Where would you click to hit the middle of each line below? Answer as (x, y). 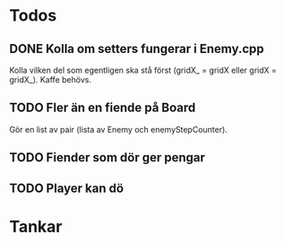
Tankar (36, 226)
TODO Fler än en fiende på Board (103, 108)
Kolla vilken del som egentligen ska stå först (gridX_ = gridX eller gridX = (143, 70)
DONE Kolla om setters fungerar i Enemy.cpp (137, 49)
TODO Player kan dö (66, 188)
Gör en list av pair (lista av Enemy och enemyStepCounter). (119, 129)
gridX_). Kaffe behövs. (51, 80)
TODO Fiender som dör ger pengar (108, 158)
